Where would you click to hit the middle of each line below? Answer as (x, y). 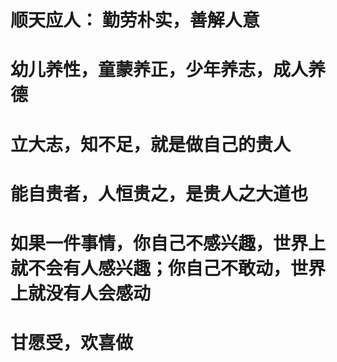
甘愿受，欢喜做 (72, 343)
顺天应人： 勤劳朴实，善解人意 (135, 20)
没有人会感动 (98, 293)
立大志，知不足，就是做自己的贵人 (151, 144)
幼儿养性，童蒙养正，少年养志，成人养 (168, 70)
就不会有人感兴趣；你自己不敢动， (151, 268)
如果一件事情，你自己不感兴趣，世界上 (168, 243)
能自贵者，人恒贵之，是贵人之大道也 (159, 193)
